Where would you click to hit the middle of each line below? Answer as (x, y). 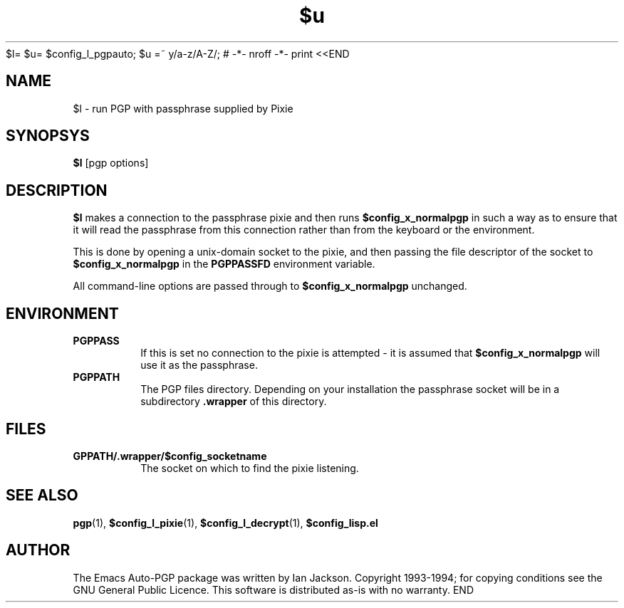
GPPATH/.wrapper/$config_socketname (170, 456)
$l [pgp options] (111, 163)
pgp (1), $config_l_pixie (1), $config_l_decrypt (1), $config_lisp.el (225, 523)
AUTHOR (38, 550)
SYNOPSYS (48, 136)
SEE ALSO (42, 496)
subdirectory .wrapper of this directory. (234, 402)
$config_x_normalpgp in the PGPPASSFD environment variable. (224, 264)
